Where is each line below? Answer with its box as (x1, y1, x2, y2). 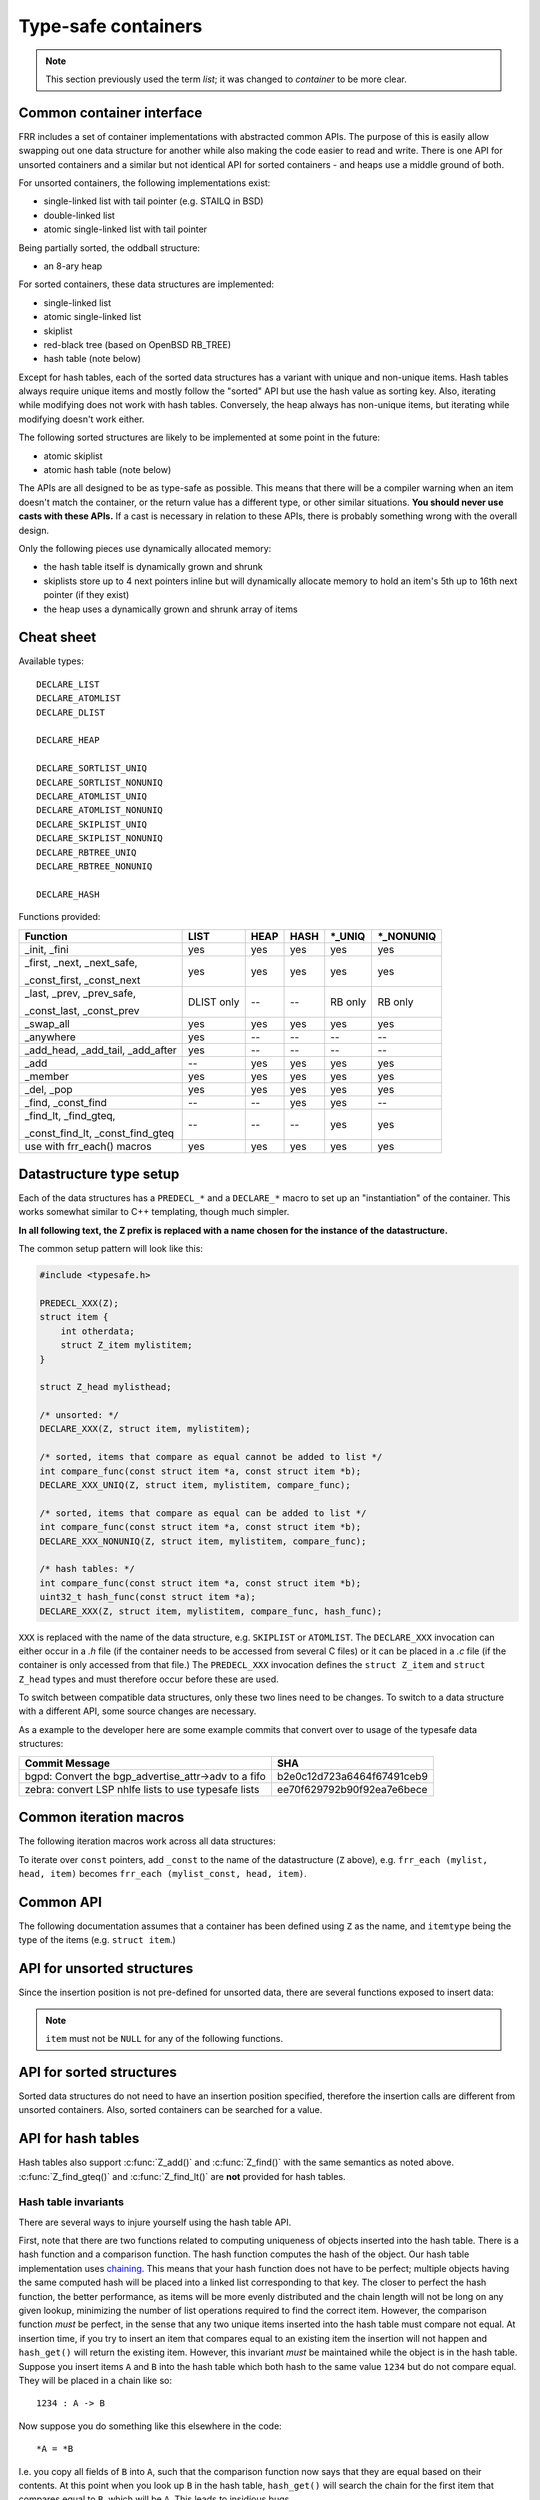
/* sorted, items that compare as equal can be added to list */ (39, 1507, 367, 1519)
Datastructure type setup (18, 1165, 180, 1182)
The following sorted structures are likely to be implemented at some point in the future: (18, 431, 380, 444)
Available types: (18, 655, 84, 667)
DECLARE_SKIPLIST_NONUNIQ (36, 833, 164, 844)
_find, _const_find (24, 1095, 107, 1109)
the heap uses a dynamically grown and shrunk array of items (43, 603, 299, 615)
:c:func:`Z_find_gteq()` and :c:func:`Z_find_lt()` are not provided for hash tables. (18, 2170, 346, 2182)
